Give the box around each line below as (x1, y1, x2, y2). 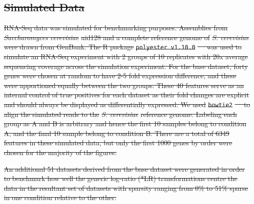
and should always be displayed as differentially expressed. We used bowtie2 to (4, 99, 250, 110)
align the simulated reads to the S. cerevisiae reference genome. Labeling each (4, 109, 237, 119)
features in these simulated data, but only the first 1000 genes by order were (4, 137, 233, 148)
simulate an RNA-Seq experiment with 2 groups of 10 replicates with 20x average (4, 51, 248, 62)
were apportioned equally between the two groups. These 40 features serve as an (4, 80, 244, 90)
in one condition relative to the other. (4, 192, 117, 203)
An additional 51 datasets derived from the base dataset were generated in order (4, 163, 245, 174)
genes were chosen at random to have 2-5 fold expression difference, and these (4, 70, 236, 81)
